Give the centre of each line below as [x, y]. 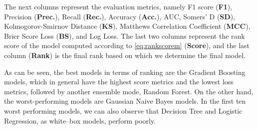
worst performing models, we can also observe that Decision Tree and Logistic [123, 110]
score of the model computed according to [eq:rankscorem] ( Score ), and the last [127, 45]
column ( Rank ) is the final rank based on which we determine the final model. [125, 55]
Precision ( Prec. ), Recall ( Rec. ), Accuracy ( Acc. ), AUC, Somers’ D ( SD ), [120, 16]
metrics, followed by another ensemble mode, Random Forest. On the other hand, [129, 91]
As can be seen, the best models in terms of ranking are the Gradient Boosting [125, 72]
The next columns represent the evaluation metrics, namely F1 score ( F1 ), [118, 6]
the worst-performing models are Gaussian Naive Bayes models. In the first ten [125, 101]
